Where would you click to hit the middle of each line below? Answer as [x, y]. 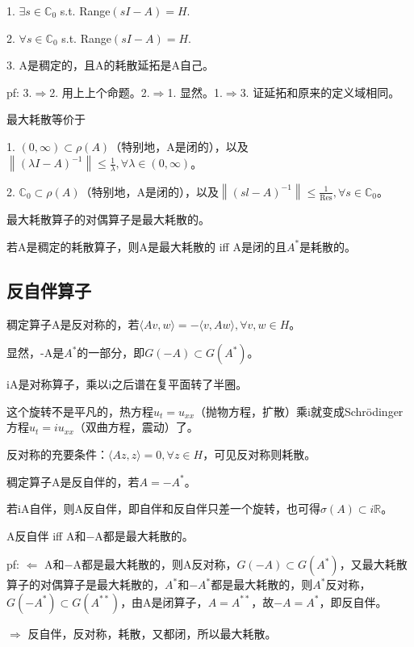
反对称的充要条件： [57, 454]
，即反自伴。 [353, 601]
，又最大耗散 [373, 564]
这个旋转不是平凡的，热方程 [80, 411]
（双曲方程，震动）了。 [136, 427]
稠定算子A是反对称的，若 [73, 323]
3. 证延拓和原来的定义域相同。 [320, 92]
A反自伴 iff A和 [46, 535]
